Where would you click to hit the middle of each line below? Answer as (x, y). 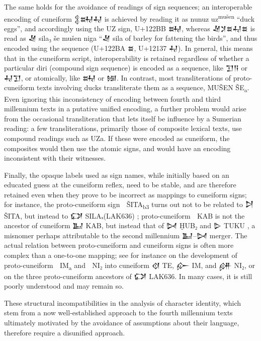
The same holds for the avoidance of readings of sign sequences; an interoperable (128, 7)
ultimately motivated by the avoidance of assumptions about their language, (122, 323)
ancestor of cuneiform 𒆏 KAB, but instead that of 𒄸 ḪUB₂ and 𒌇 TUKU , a (130, 225)
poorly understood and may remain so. (64, 286)
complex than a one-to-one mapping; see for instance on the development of (121, 255)
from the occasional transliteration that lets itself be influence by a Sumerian (123, 118)
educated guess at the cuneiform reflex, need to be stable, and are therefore (120, 185)
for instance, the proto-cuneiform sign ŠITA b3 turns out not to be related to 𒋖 (129, 205)
